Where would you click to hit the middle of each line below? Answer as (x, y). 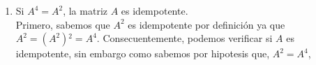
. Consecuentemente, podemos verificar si (185, 38)
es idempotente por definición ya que (206, 24)
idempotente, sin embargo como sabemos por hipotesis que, (143, 53)
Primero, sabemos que (63, 24)
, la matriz (85, 10)
